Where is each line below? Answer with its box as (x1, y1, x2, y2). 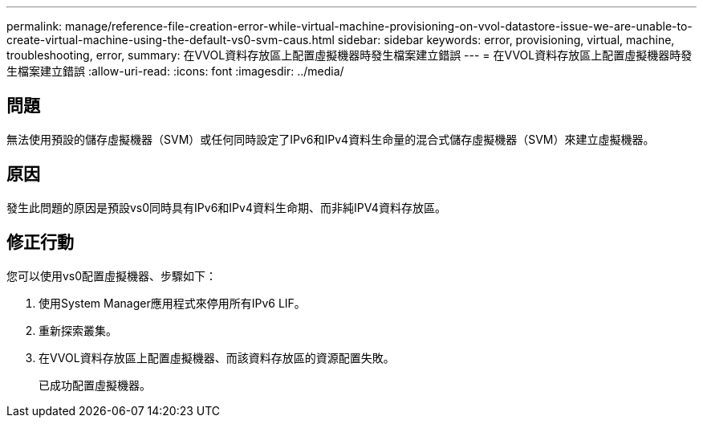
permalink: (6, 19, 63, 33)
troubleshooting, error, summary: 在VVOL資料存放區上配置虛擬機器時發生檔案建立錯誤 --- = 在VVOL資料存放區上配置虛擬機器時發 (6, 48, 693, 62)
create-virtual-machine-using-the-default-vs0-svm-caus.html (6, 33, 335, 47)
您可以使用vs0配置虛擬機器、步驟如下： (6, 268, 217, 283)
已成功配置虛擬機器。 (39, 377, 151, 392)
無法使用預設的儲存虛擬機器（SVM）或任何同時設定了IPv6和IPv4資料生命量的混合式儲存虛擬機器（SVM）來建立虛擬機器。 (6, 132, 655, 146)
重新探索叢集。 (39, 323, 117, 337)
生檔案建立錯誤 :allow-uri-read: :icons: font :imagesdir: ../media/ (6, 64, 344, 78)
